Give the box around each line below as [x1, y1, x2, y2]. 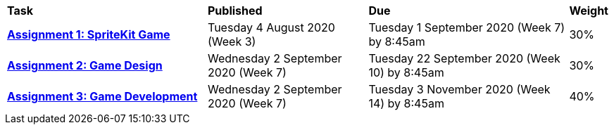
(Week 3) [208, 34, 256, 48]
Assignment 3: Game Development [7, 89, 198, 103]
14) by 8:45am [368, 96, 444, 110]
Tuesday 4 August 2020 [208, 20, 335, 34]
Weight [569, 4, 608, 18]
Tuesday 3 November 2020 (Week [368, 82, 551, 96]
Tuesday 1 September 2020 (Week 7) [368, 20, 565, 34]
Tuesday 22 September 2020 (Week [368, 51, 560, 65]
